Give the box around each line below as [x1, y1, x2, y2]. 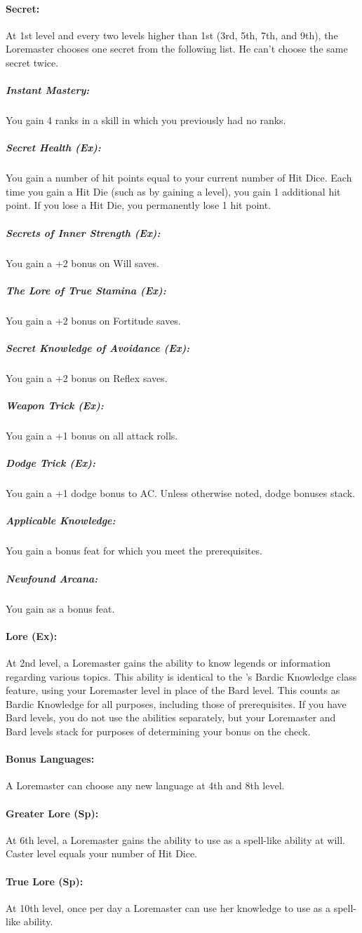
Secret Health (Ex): [6, 140, 101, 155]
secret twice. [6, 55, 59, 69]
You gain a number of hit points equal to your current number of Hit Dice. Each [6, 170, 352, 185]
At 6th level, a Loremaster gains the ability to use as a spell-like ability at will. [6, 832, 346, 847]
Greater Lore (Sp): [6, 805, 99, 820]
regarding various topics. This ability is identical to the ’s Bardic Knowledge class [6, 669, 357, 683]
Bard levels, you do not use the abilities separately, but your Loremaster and [6, 710, 336, 725]
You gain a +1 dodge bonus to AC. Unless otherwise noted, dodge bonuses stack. [6, 486, 355, 500]
